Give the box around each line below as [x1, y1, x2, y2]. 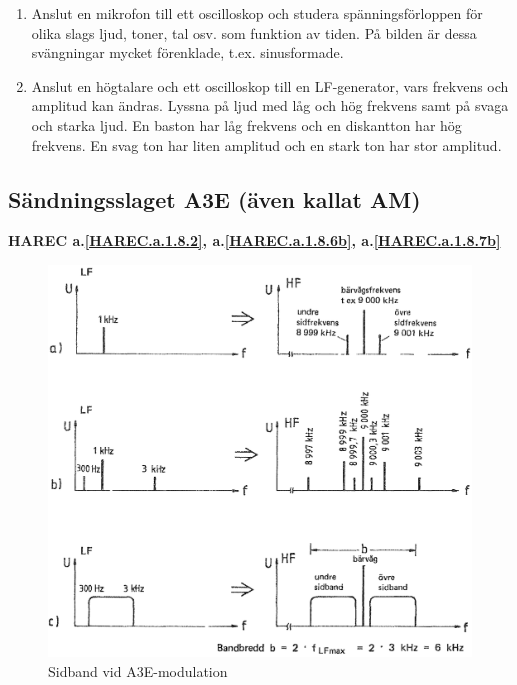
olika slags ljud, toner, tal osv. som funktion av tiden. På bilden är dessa [31, 22, 477, 43]
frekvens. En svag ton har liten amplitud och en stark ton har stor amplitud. [31, 134, 502, 155]
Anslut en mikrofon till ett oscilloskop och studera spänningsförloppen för [31, 3, 483, 23]
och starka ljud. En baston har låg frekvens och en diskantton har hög [31, 114, 462, 135]
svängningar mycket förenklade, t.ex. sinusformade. [31, 42, 344, 63]
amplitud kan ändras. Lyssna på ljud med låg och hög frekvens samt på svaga [31, 95, 509, 116]
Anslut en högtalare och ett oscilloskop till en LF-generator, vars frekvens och [31, 75, 509, 96]
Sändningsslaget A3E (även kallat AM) [8, 183, 421, 214]
